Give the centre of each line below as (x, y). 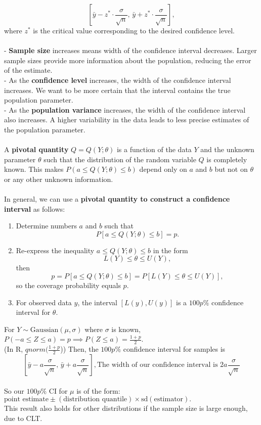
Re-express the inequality (55, 250)
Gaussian (44, 330)
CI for (58, 390)
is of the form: (98, 390)
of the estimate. (28, 70)
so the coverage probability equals (68, 285)
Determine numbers (46, 226)
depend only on (163, 169)
